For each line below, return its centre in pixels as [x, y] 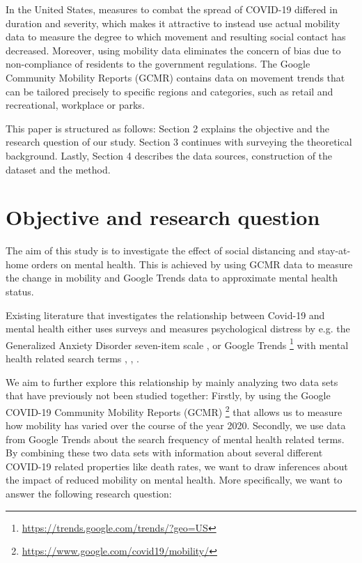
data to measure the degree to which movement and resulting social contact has [176, 37]
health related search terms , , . [72, 358]
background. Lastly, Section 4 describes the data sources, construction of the [169, 155]
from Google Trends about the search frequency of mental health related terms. [175, 439]
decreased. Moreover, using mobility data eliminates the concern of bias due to [173, 50]
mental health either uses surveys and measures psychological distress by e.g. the [178, 329]
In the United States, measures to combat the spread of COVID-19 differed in [172, 9]
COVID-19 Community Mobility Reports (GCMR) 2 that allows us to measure [174, 410]
